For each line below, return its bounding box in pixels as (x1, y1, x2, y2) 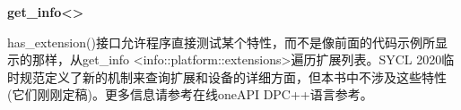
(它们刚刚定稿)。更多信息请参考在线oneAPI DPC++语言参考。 (7, 85, 373, 104)
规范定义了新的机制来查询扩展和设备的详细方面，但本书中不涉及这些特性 (19, 67, 447, 86)
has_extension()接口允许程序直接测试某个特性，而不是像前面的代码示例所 (7, 32, 435, 51)
